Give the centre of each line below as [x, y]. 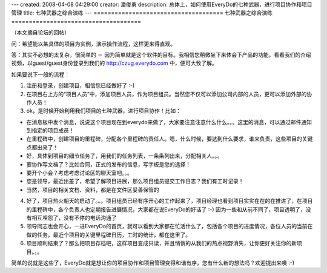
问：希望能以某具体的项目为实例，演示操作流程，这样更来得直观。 [93, 44]
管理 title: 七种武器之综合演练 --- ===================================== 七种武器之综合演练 [142, 13]
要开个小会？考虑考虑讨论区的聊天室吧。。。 [79, 173]
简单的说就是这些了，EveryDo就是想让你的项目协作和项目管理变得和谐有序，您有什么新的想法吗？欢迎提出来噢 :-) [153, 263]
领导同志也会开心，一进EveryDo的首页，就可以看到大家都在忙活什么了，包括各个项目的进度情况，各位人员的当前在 [170, 226]
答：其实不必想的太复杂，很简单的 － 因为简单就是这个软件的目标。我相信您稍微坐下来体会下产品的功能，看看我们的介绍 [161, 54]
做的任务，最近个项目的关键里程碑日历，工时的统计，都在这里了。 [108, 235]
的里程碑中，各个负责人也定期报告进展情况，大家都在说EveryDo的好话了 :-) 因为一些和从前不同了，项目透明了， [166, 209]
